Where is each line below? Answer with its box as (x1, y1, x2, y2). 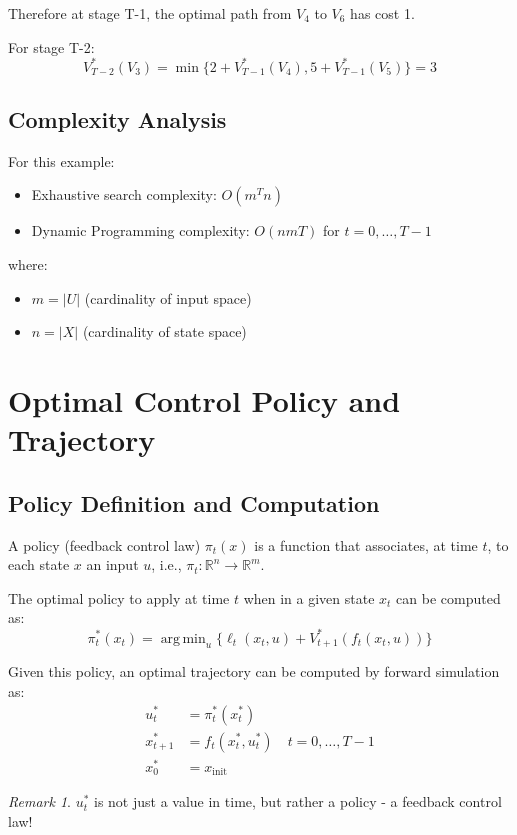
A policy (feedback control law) (8, 534, 201, 555)
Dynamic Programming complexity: (31, 220, 250, 241)
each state (8, 554, 70, 575)
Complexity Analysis (8, 104, 227, 135)
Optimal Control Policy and (8, 380, 401, 421)
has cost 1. (350, 3, 415, 23)
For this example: (8, 150, 115, 171)
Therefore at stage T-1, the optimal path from (8, 3, 292, 23)
